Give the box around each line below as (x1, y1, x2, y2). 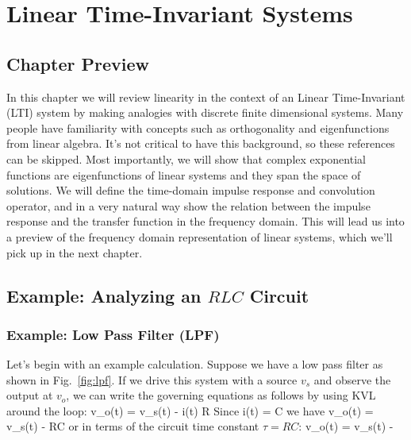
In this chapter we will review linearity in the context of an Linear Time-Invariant (6, 88, 405, 105)
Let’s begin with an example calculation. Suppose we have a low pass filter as (6, 356, 383, 372)
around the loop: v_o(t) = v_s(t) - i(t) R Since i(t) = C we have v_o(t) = (6, 402, 374, 419)
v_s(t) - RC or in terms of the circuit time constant (6, 418, 259, 434)
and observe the (313, 371, 391, 388)
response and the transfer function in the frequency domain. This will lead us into (6, 213, 405, 230)
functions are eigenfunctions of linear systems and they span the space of (6, 166, 361, 183)
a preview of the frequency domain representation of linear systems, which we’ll (6, 228, 393, 245)
